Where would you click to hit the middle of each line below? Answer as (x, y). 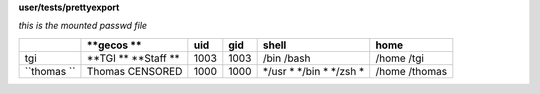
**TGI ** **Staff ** (133, 58)
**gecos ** (114, 45)
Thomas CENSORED (134, 71)
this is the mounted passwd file (83, 26)
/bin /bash (286, 58)
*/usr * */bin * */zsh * (313, 71)
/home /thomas (411, 71)
